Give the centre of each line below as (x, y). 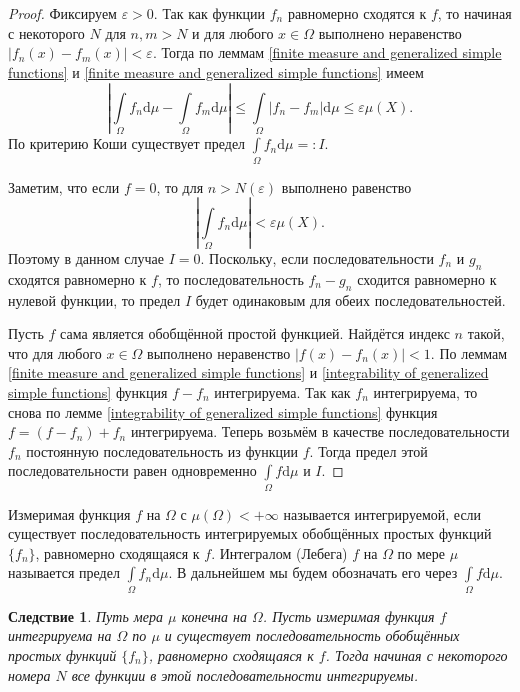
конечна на (214, 615)
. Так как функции (209, 13)
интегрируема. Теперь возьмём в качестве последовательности (320, 431)
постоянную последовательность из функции (162, 450)
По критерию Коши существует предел (127, 143)
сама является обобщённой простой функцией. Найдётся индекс (255, 333)
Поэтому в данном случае (86, 257)
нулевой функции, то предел (94, 299)
